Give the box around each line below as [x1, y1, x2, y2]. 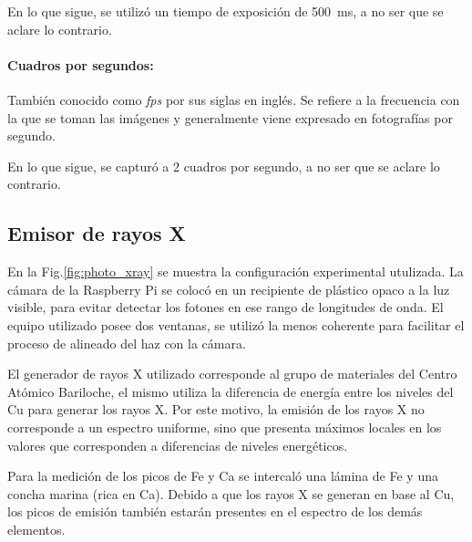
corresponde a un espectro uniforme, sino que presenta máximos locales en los [7, 417, 442, 436]
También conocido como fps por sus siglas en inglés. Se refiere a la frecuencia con [7, 89, 460, 109]
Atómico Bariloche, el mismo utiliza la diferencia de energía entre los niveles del [7, 381, 454, 401]
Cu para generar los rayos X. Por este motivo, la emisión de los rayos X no [7, 400, 425, 419]
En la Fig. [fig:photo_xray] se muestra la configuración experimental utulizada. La [7, 262, 464, 281]
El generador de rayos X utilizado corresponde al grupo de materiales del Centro [7, 364, 457, 383]
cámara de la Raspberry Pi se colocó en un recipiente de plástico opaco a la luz [7, 279, 450, 298]
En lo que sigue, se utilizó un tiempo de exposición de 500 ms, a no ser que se [7, 2, 444, 20]
